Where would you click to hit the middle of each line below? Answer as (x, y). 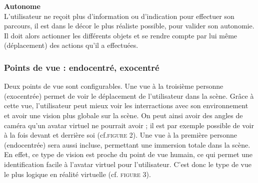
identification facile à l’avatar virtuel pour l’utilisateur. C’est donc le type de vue (128, 164)
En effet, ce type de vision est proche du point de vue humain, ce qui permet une (128, 154)
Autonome (22, 6)
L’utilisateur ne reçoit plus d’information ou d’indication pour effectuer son (119, 16)
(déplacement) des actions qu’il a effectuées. (71, 45)
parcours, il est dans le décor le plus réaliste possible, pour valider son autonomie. (129, 26)
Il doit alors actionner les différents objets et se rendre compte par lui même (121, 35)
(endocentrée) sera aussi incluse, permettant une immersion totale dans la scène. (127, 144)
